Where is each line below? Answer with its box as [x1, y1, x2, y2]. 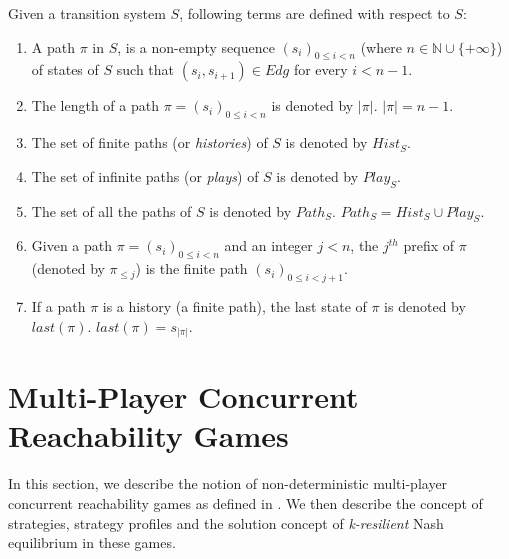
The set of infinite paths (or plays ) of [31, 165, 259, 186]
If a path [31, 295, 86, 316]
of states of [31, 59, 99, 80]
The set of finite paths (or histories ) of [31, 132, 268, 153]
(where [360, 36, 402, 57]
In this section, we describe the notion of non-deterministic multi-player [8, 473, 448, 494]
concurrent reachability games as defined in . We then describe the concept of [8, 492, 483, 513]
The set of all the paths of [31, 200, 192, 221]
